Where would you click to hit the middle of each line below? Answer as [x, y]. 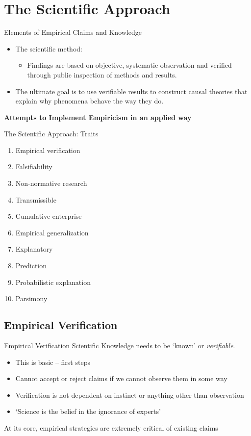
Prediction [31, 266]
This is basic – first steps [53, 362]
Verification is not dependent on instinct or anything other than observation [130, 395]
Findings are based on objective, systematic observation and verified [129, 65]
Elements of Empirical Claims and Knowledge [73, 32]
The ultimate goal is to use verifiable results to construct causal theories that [131, 91]
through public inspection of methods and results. [102, 74]
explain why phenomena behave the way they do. [89, 101]
